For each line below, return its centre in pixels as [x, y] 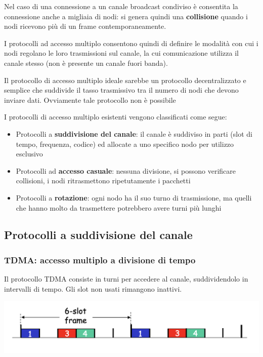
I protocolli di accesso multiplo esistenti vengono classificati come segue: [116, 117]
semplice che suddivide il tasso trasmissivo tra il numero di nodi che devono [121, 90]
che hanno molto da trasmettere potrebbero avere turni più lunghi [119, 207]
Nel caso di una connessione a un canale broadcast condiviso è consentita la [121, 6]
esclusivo [29, 154]
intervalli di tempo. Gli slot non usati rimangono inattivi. [93, 288]
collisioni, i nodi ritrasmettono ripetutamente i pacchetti [103, 181]
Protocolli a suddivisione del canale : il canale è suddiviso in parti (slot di [134, 133]
